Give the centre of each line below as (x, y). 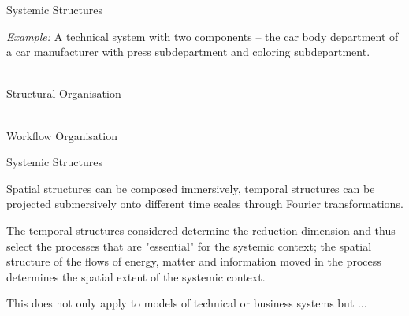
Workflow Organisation (62, 135)
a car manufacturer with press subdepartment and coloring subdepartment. (188, 52)
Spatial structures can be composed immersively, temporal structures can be (191, 188)
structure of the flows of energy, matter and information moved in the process (194, 261)
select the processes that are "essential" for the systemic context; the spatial (189, 245)
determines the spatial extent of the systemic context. (136, 276)
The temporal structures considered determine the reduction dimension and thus (201, 230)
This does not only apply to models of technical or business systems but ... (187, 303)
